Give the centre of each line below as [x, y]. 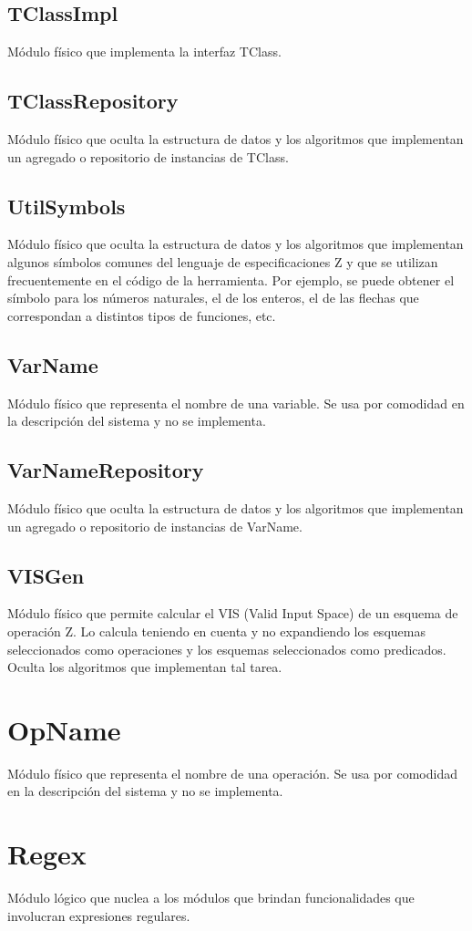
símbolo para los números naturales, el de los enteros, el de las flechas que [213, 298]
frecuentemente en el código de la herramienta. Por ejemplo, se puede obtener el [231, 279]
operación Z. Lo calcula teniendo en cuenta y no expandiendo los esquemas [216, 631]
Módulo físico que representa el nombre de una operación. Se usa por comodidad [232, 773]
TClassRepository [93, 101]
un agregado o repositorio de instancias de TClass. [148, 156]
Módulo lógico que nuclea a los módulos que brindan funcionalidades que [211, 898]
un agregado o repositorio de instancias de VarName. [155, 526]
